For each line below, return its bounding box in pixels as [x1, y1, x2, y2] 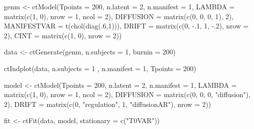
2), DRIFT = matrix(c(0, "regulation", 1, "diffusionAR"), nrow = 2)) [4, 99, 211, 109]
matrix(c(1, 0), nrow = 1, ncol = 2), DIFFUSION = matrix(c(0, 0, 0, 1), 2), [4, 11, 234, 21]
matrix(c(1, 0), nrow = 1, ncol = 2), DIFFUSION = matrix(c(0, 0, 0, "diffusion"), [4, 89, 251, 100]
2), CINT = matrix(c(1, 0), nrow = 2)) [4, 30, 122, 40]
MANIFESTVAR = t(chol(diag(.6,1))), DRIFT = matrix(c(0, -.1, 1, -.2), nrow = [4, 21, 249, 31]
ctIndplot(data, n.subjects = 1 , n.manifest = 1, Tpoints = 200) [4, 63, 197, 73]
